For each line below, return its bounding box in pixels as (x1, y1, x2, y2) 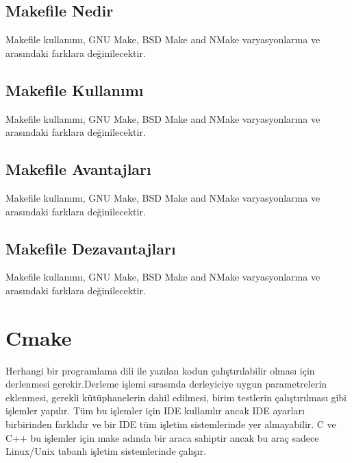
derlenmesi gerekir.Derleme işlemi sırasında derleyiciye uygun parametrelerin (5, 377, 327, 391)
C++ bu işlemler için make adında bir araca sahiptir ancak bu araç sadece (5, 430, 319, 444)
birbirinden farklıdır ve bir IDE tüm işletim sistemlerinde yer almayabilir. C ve (5, 417, 336, 431)
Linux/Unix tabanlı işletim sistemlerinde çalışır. (5, 444, 207, 458)
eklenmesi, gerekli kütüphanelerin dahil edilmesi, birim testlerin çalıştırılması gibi (5, 390, 347, 404)
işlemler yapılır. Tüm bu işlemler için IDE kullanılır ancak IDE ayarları (5, 403, 305, 418)
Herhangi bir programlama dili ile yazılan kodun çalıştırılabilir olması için (5, 363, 315, 377)
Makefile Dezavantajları (5, 237, 176, 259)
